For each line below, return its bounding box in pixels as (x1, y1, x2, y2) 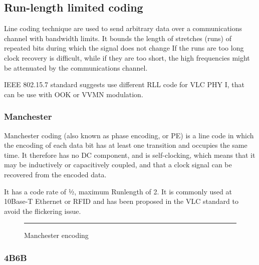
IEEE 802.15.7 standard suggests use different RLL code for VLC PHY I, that (4, 79, 244, 90)
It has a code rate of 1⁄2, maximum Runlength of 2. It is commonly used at (4, 186, 232, 196)
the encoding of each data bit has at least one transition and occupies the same (4, 140, 247, 150)
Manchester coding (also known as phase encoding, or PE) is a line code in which (4, 130, 254, 140)
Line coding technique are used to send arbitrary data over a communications (4, 23, 242, 34)
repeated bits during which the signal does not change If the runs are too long (4, 43, 244, 53)
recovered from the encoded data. (4, 169, 107, 179)
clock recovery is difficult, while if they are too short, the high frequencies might (4, 52, 250, 63)
